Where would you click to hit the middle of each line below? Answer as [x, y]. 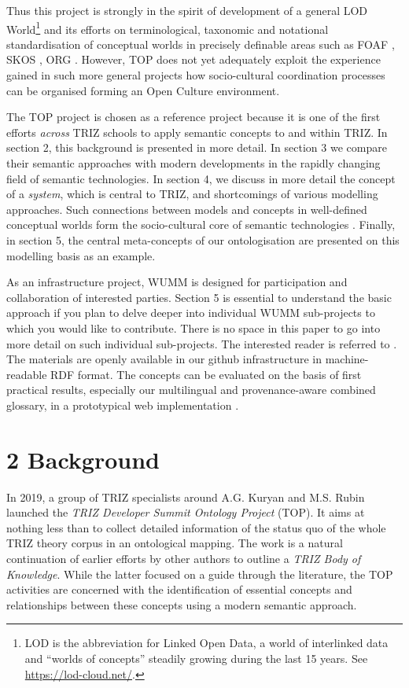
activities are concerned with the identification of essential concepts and [179, 589]
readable [27, 374]
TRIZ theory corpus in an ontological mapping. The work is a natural [175, 543]
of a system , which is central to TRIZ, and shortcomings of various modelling [192, 194]
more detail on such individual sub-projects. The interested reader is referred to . [202, 343]
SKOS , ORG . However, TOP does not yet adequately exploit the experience [193, 59]
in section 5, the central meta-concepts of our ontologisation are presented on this [203, 239]
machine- [347, 359]
